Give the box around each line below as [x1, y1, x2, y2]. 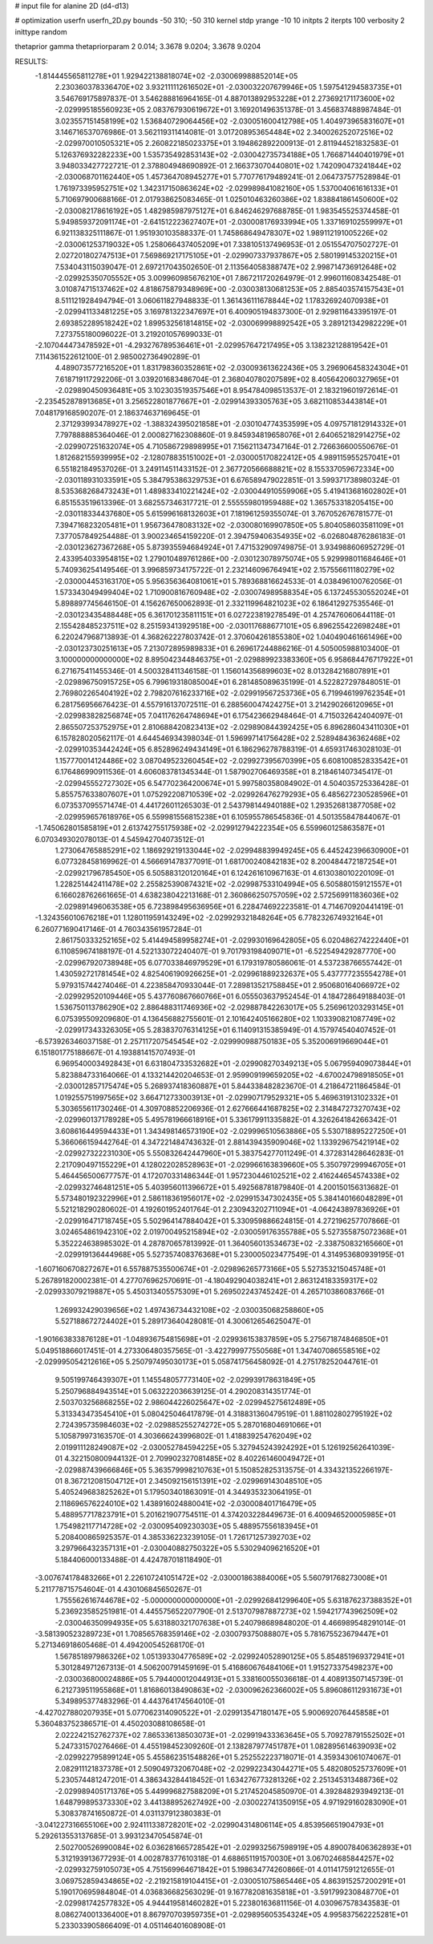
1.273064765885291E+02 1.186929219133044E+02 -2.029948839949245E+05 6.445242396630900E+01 [55, 845, 409, 855]
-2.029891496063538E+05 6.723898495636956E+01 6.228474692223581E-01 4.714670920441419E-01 [55, 901, 404, 911]
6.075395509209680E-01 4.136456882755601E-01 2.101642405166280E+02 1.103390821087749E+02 [55, 1014, 396, 1023]
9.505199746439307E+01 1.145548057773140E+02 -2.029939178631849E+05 [55, 1375, 316, 1385]
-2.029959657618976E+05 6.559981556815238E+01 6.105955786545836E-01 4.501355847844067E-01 [55, 812, 401, 821]
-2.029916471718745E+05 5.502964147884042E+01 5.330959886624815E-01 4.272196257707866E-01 [55, 1216, 400, 1225]
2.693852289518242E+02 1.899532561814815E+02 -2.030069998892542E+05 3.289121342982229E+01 [55, 318, 407, 328]
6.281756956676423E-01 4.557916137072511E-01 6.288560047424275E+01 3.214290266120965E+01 [55, 699, 394, 709]
